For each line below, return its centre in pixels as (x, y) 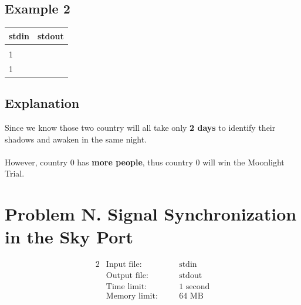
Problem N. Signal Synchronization (151, 214)
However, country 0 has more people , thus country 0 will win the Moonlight (145, 162)
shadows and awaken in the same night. (76, 139)
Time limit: (126, 287)
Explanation (42, 103)
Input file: (124, 265)
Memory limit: (132, 296)
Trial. (15, 173)
